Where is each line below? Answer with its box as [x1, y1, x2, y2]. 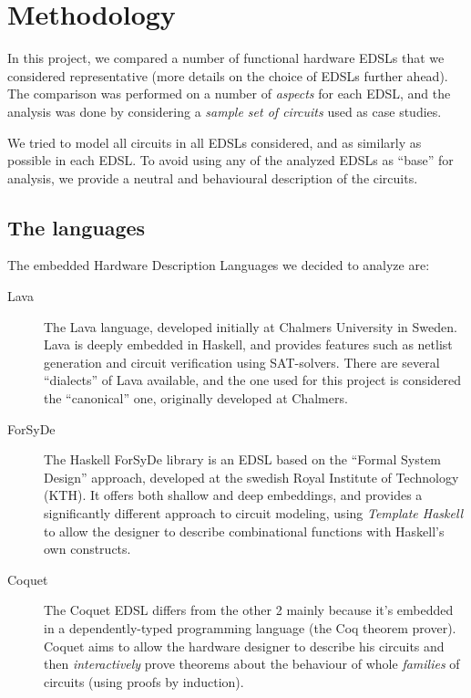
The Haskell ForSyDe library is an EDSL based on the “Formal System [44, 450, 442, 469]
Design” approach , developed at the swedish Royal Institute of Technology [44, 467, 459, 486]
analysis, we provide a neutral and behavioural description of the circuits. [7, 168, 418, 187]
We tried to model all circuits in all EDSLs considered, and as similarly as [7, 132, 422, 151]
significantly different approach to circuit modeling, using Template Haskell [44, 504, 464, 523]
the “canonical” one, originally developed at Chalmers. [44, 389, 348, 408]
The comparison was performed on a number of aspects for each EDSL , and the [7, 84, 451, 103]
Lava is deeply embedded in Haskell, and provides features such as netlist [44, 335, 453, 354]
